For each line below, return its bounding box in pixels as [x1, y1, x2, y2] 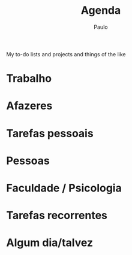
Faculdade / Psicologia [6, 181, 122, 195]
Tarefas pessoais [6, 126, 94, 140]
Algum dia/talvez [6, 236, 94, 250]
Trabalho [6, 72, 52, 86]
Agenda [80, 4, 121, 17]
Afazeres [6, 99, 53, 113]
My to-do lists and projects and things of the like [6, 50, 126, 57]
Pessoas [6, 154, 50, 168]
